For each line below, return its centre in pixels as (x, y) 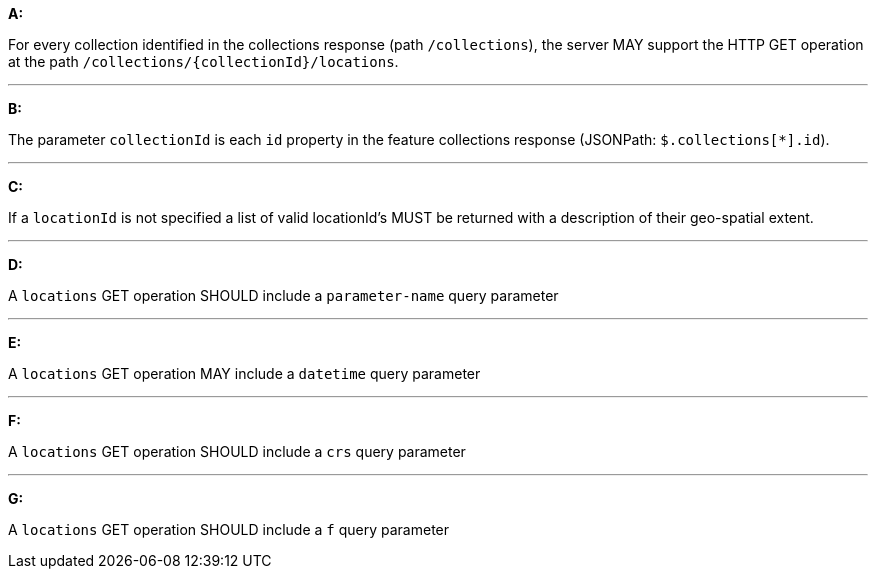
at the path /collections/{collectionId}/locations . (203, 61)
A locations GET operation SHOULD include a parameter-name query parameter (283, 295)
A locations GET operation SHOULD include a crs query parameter (237, 451)
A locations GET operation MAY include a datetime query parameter (244, 373)
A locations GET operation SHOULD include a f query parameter (229, 529)
